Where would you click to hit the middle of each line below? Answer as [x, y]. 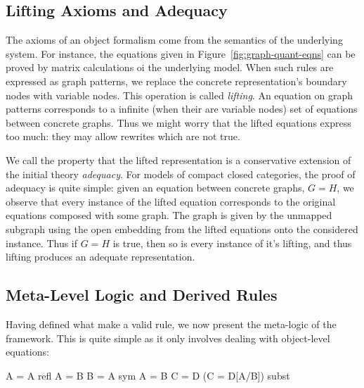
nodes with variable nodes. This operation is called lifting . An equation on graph [180, 95]
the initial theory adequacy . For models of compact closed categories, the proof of [181, 174]
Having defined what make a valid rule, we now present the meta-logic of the [171, 324]
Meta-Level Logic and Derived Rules [142, 295]
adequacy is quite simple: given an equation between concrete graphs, [155, 188]
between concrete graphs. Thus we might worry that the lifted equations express [178, 122]
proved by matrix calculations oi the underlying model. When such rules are [170, 67]
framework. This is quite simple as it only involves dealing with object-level [168, 338]
